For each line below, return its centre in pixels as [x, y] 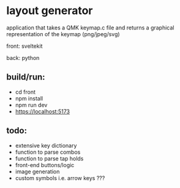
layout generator [50, 11]
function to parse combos [48, 152]
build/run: [26, 77]
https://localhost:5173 [43, 111]
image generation [37, 171]
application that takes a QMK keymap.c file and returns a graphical [90, 28]
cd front [25, 92]
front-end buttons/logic [45, 165]
